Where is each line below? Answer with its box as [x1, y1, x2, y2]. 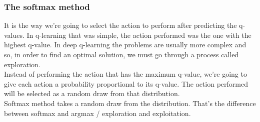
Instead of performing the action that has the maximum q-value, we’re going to [4, 69, 247, 79]
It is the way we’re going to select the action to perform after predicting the [4, 20, 237, 30]
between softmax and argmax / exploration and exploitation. [4, 108, 191, 118]
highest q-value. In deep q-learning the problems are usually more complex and [4, 39, 246, 50]
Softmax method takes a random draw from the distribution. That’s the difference [4, 98, 256, 108]
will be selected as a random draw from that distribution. [4, 88, 180, 99]
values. [4, 29, 24, 40]
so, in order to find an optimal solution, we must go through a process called [4, 49, 239, 59]
